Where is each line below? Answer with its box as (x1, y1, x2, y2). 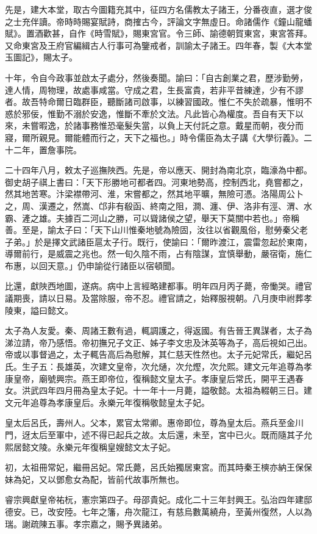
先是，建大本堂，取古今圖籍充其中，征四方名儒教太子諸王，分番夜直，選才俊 (5, 3, 312, 15)
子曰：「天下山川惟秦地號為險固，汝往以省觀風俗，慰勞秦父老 (64, 223, 308, 236)
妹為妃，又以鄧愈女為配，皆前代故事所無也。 (5, 472, 184, 485)
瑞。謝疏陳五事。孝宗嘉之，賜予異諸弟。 (5, 517, 167, 530)
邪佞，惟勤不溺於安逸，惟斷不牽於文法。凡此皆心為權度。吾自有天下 (21, 107, 295, 120)
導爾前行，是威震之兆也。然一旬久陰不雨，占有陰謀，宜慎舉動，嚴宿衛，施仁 (5, 247, 312, 260)
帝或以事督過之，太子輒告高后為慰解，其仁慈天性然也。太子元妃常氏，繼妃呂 (5, 348, 312, 361)
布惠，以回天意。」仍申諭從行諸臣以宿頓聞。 (5, 259, 180, 272)
